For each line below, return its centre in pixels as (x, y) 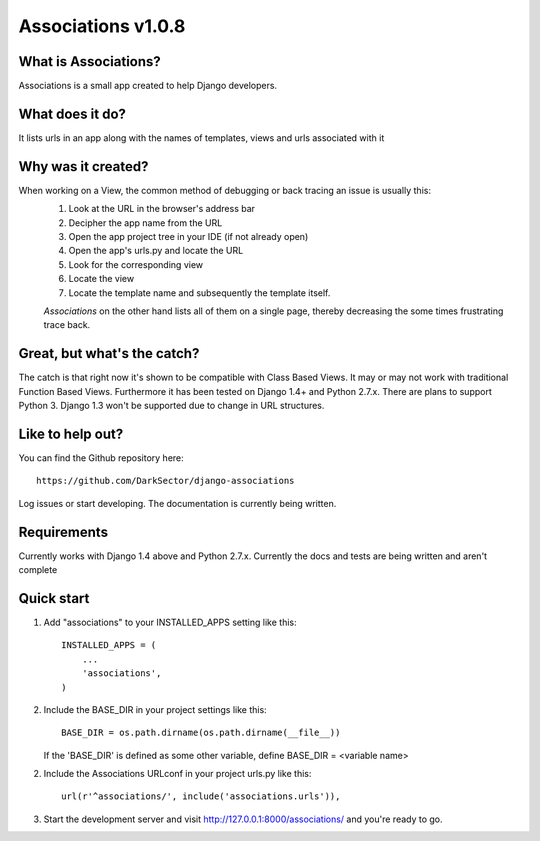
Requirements (63, 531)
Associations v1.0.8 (102, 26)
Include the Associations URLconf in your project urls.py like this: (177, 774)
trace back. (67, 325)
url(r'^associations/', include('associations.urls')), (201, 796)
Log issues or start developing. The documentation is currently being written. (177, 503)
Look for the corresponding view (136, 264)
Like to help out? (71, 433)
